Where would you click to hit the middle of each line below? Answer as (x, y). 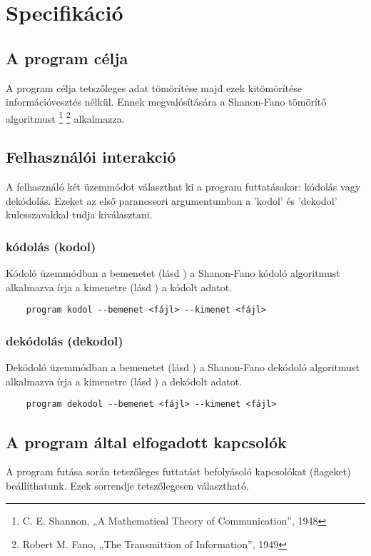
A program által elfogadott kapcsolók (146, 441)
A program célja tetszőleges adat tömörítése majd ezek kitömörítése (154, 87)
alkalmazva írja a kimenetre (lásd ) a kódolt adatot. (119, 287)
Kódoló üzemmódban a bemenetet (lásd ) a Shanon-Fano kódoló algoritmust (173, 273)
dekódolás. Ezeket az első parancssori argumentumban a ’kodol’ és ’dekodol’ (172, 200)
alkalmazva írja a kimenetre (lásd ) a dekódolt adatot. (124, 381)
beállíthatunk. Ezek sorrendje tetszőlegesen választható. (127, 485)
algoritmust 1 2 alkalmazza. (65, 117)
